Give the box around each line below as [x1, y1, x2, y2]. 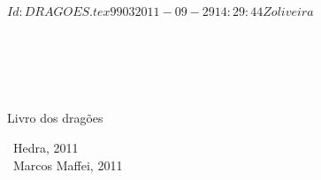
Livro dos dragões [7, 109, 103, 127]
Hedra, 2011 [12, 138, 79, 156]
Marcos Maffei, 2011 [12, 155, 123, 174]
